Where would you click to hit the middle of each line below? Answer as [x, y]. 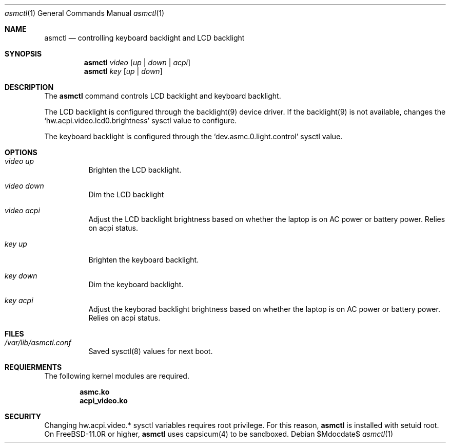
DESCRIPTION [29, 87]
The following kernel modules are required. [117, 376]
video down [24, 186]
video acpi [22, 210]
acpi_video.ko [104, 401]
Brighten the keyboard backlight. [144, 260]
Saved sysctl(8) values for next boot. [151, 351]
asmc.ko [95, 392]
